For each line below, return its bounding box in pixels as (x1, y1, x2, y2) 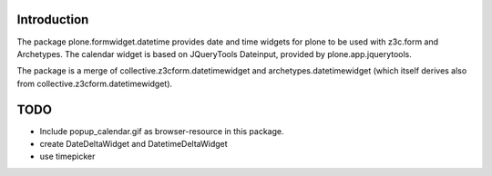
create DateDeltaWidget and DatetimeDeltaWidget (39, 138, 228, 149)
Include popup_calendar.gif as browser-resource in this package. (39, 125, 284, 136)
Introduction (16, 12, 89, 27)
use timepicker (39, 151, 96, 162)
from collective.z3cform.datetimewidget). (16, 78, 173, 89)
